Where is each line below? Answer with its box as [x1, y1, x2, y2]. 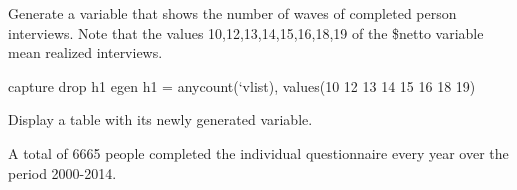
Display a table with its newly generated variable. [8, 109, 313, 130]
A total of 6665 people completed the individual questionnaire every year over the [8, 142, 509, 163]
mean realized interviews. [8, 42, 163, 63]
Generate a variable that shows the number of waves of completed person [8, 3, 457, 23]
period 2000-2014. [8, 162, 117, 183]
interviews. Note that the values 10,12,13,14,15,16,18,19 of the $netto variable [8, 22, 484, 43]
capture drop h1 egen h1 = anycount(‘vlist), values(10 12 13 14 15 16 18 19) [8, 75, 476, 96]
